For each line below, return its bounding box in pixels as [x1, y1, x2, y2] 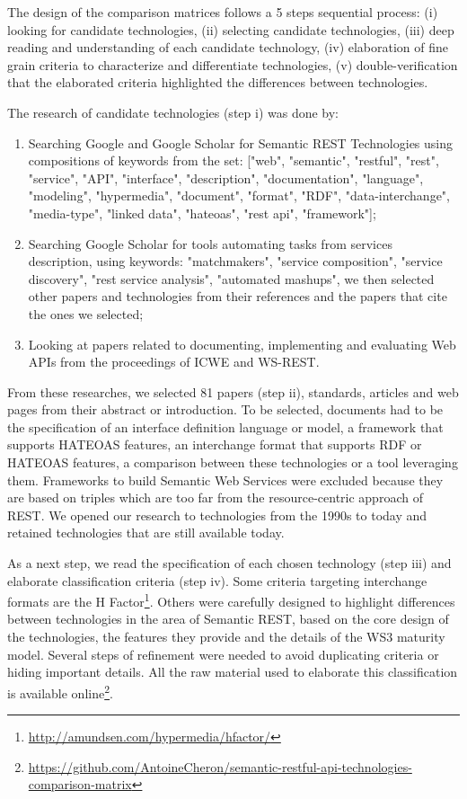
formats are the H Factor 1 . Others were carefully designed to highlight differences [7, 590, 455, 610]
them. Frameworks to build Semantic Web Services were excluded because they [7, 470, 444, 489]
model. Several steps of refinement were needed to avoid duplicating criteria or [7, 644, 439, 663]
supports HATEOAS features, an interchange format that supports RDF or [7, 435, 422, 454]
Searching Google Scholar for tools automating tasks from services [28, 234, 392, 253]
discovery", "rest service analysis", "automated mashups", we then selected [28, 269, 435, 288]
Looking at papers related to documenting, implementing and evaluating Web [28, 334, 456, 353]
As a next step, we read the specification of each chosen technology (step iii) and [7, 554, 452, 573]
